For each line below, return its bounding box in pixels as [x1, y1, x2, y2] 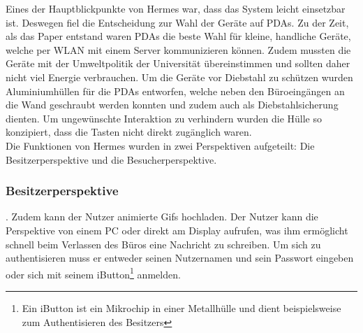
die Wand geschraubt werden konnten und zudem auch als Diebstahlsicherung [6, 97, 339, 112]
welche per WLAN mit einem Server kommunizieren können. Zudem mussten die [6, 42, 351, 57]
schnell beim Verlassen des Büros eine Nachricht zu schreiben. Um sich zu [6, 236, 321, 251]
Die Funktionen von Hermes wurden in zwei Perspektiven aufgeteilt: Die [6, 138, 315, 153]
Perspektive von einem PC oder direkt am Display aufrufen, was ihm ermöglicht [6, 222, 348, 237]
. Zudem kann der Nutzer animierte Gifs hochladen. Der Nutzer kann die [6, 209, 318, 224]
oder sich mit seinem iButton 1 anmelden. [6, 264, 181, 281]
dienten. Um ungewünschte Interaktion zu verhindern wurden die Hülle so [6, 111, 322, 125]
